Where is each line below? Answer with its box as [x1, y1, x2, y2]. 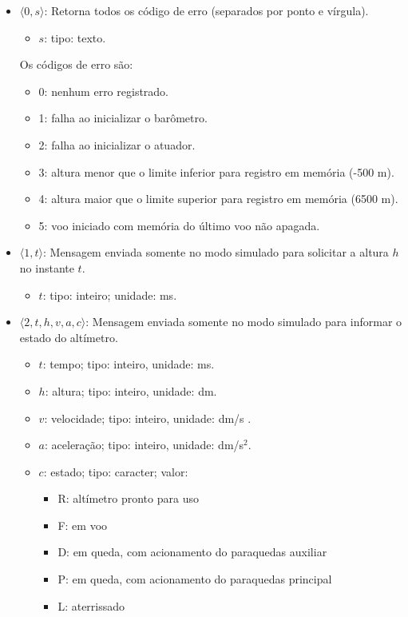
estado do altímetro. [19, 328, 118, 345]
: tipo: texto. [44, 29, 106, 46]
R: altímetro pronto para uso [57, 490, 199, 507]
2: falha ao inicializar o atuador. [38, 136, 196, 153]
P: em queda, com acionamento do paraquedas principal [57, 571, 332, 587]
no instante [19, 259, 74, 276]
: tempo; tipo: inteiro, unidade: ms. [42, 356, 215, 372]
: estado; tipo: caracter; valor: [43, 463, 188, 480]
